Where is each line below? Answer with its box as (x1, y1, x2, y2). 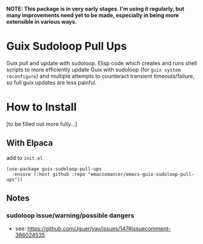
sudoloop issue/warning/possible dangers (6, 211, 135, 220)
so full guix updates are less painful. (6, 78, 97, 86)
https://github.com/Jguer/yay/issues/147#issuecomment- (27, 225, 171, 232)
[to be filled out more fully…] (6, 120, 77, 127)
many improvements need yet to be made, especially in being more (6, 12, 179, 19)
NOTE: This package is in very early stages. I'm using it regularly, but (6, 5, 185, 12)
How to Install (6, 100, 77, 114)
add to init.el (6, 154, 43, 161)
